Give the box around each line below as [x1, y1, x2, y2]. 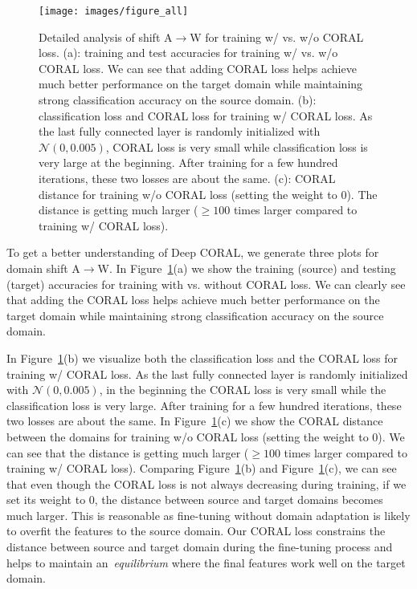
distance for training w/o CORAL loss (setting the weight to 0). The [39, 185, 378, 202]
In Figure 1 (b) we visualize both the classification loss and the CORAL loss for [6, 349, 398, 366]
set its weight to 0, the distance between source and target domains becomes [6, 491, 383, 508]
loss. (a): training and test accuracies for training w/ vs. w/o [39, 44, 338, 61]
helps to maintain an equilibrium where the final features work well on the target [6, 554, 406, 571]
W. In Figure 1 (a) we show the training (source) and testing [97, 259, 396, 276]
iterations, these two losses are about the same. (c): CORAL [39, 170, 336, 186]
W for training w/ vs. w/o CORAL [190, 28, 364, 45]
